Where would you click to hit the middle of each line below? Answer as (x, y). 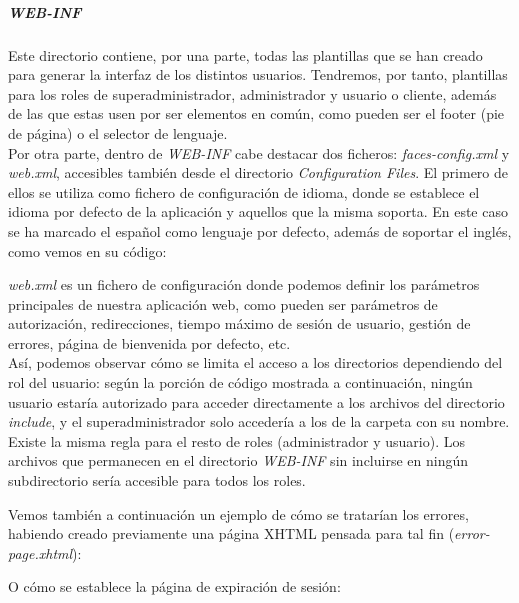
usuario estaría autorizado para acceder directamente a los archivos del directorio (256, 401)
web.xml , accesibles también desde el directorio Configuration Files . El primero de (258, 172)
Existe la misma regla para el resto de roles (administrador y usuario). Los (236, 440)
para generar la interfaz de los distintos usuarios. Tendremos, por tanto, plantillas (258, 74)
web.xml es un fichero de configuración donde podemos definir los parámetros (244, 284)
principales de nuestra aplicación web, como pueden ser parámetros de (223, 303)
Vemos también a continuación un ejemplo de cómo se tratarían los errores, (238, 513)
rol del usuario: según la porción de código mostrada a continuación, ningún (240, 382)
